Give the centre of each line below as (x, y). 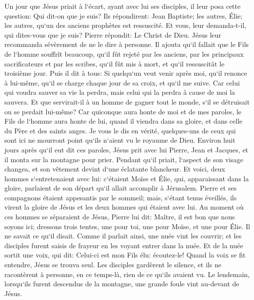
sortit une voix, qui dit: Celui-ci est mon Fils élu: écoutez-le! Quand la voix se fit (125, 255)
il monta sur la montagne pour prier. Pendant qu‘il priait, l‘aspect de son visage (124, 159)
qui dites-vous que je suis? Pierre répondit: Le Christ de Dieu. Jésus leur (113, 34)
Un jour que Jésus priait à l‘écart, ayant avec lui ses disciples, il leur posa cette (123, 6)
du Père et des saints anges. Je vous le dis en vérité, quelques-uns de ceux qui (120, 130)
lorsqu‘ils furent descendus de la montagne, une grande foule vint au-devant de (122, 284)
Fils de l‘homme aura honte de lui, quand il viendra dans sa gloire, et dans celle (124, 121)
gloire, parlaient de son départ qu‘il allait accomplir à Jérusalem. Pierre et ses (121, 188)
